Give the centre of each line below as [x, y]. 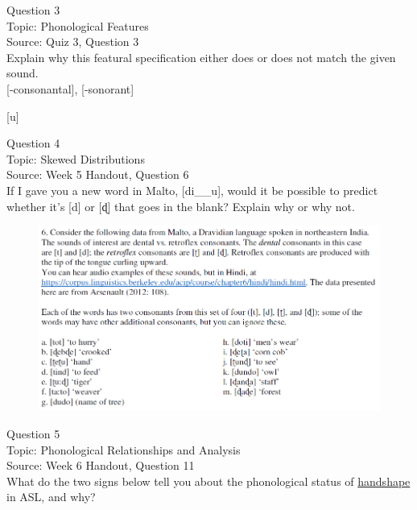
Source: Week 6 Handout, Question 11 [101, 465]
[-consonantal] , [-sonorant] [70, 88]
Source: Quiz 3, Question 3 [73, 41]
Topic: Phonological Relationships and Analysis [124, 449]
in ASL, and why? [51, 497]
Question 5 [33, 434]
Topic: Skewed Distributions [76, 158]
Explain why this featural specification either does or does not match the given [201, 57]
